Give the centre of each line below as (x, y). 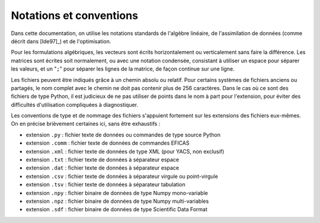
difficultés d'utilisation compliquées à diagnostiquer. (75, 104)
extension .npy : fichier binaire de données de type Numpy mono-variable (117, 193)
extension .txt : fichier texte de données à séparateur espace (103, 160)
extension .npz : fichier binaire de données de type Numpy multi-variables (117, 201)
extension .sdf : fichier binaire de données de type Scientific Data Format (116, 209)
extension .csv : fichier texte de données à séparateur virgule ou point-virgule (122, 176)
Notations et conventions (75, 15)
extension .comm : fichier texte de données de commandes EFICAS (108, 143)
